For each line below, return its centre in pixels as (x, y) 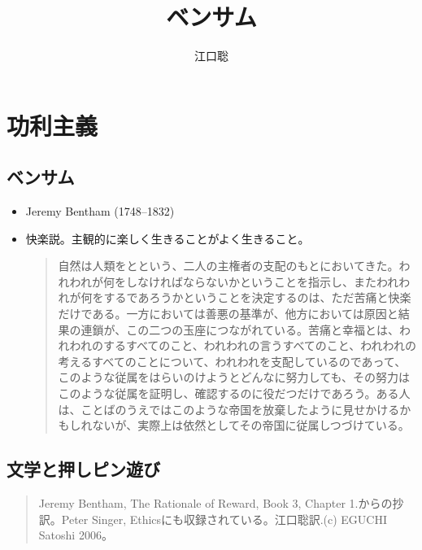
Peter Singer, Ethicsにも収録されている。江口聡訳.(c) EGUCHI (224, 519)
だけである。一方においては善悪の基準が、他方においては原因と (228, 314)
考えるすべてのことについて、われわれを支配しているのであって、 (232, 361)
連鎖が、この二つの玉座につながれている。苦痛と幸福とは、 (240, 329)
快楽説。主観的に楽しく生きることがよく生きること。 (167, 238)
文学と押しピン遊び (83, 469)
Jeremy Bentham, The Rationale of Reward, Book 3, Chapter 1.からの (215, 503)
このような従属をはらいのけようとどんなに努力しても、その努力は (234, 377)
